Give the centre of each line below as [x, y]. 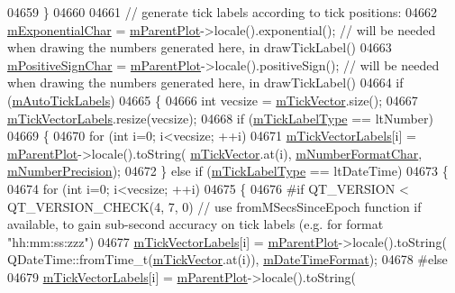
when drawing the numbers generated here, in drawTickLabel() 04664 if [205, 82]
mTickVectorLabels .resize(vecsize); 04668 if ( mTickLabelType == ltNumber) [220, 118]
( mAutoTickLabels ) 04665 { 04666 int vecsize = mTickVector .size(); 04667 [213, 100]
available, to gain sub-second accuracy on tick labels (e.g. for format [196, 224]
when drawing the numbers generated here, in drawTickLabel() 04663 [200, 47]
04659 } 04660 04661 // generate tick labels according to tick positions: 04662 [223, 12]
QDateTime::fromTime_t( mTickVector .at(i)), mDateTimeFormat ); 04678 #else [227, 259]
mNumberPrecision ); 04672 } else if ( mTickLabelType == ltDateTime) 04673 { [228, 171]
